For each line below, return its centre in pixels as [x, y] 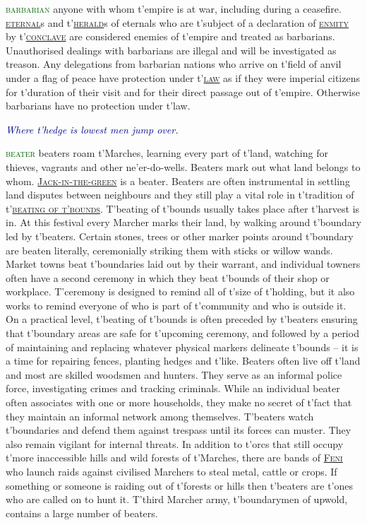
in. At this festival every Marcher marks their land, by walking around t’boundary [183, 222]
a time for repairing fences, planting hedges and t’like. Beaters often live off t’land [183, 361]
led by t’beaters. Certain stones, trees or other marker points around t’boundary [180, 236]
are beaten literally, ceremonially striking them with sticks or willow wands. [169, 250]
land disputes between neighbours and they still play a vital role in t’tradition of [180, 195]
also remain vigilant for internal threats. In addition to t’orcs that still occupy [175, 443]
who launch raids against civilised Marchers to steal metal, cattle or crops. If [172, 471]
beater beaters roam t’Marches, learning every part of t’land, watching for [167, 153]
